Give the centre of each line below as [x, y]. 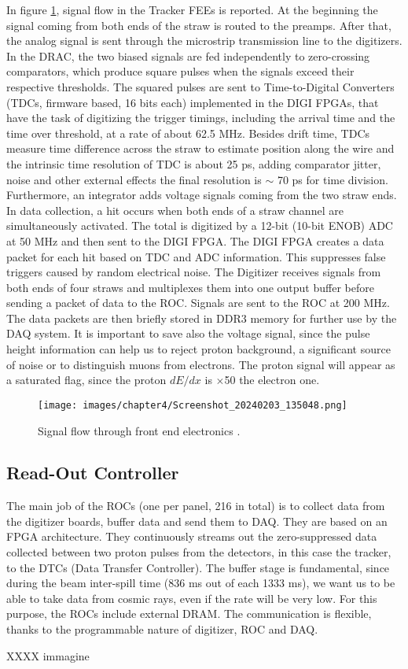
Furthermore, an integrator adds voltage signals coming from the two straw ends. [202, 195]
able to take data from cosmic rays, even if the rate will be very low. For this [192, 598]
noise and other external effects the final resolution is [134, 179]
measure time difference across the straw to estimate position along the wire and [200, 148]
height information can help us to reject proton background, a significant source [198, 349]
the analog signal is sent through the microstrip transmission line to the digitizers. [204, 41]
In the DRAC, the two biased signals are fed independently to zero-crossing [188, 55]
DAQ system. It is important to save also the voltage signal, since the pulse [188, 333]
